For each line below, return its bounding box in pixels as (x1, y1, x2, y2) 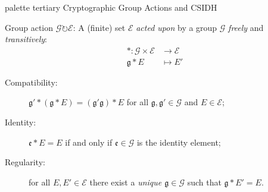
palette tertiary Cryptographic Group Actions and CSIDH (5, 1, 217, 13)
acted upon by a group (136, 21, 217, 33)
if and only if (65, 136, 113, 148)
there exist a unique (89, 175, 162, 188)
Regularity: (5, 156, 45, 168)
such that (187, 175, 222, 188)
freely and (228, 21, 264, 33)
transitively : (5, 33, 48, 45)
